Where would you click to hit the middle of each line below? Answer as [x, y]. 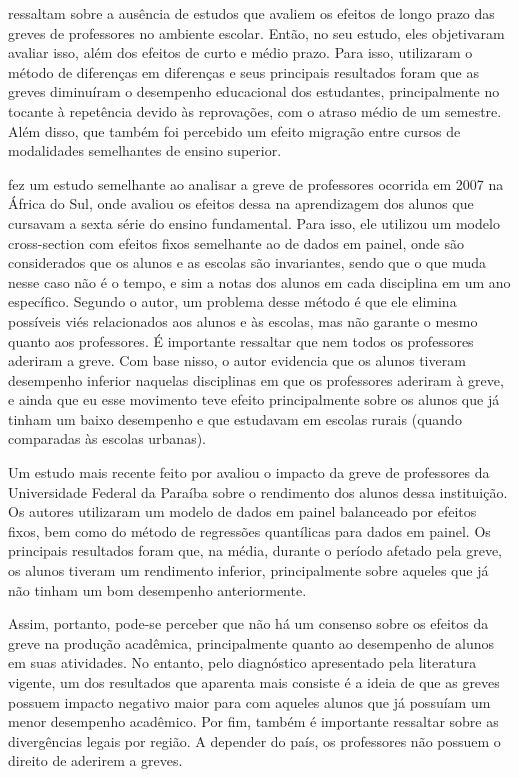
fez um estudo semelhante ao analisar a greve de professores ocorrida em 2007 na [256, 183]
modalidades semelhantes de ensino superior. [145, 150]
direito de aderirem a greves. [95, 760]
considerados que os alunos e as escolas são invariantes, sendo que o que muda [247, 262]
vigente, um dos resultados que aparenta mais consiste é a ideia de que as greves [254, 682]
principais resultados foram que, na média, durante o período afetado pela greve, [255, 550]
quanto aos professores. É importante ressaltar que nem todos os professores [241, 340]
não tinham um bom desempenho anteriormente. [157, 589]
